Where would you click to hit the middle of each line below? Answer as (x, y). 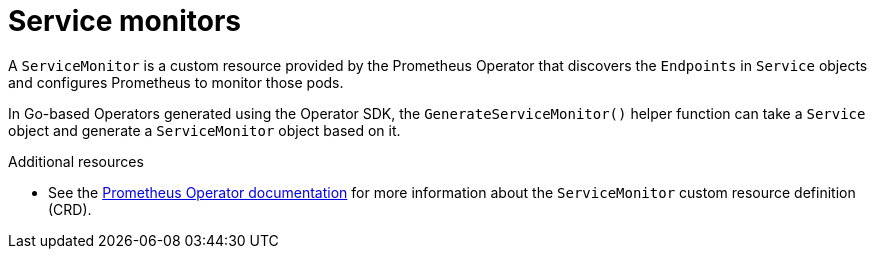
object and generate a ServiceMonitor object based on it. (204, 130)
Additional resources (76, 161)
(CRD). (70, 209)
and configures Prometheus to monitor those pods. (176, 82)
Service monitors (124, 21)
